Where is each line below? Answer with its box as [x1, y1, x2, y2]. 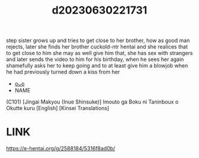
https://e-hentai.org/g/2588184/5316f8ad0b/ [6, 145, 115, 152]
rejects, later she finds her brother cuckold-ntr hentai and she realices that [6, 43, 188, 50]
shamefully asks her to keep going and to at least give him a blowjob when [6, 62, 188, 69]
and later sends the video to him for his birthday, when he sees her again [6, 56, 184, 63]
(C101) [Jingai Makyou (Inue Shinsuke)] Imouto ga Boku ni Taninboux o [6, 98, 179, 105]
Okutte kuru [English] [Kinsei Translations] [6, 105, 110, 112]
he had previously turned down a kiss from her [6, 69, 120, 76]
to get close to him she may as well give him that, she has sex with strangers [6, 50, 194, 57]
